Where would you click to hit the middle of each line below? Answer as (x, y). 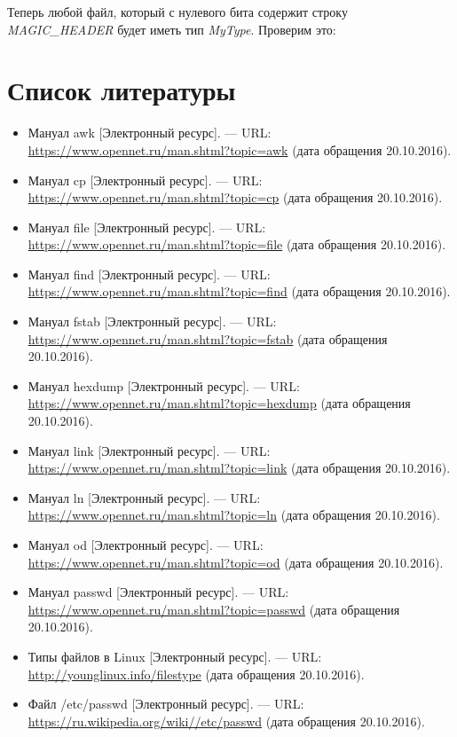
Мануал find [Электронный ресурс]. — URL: (149, 274)
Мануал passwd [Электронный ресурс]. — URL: (158, 592)
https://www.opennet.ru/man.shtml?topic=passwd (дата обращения (214, 609)
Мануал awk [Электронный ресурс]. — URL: (150, 133)
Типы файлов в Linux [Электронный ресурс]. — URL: (175, 656)
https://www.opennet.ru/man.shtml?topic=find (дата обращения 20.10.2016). (239, 291)
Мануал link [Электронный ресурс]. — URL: (149, 450)
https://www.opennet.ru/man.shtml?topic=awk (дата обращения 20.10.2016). (240, 149)
